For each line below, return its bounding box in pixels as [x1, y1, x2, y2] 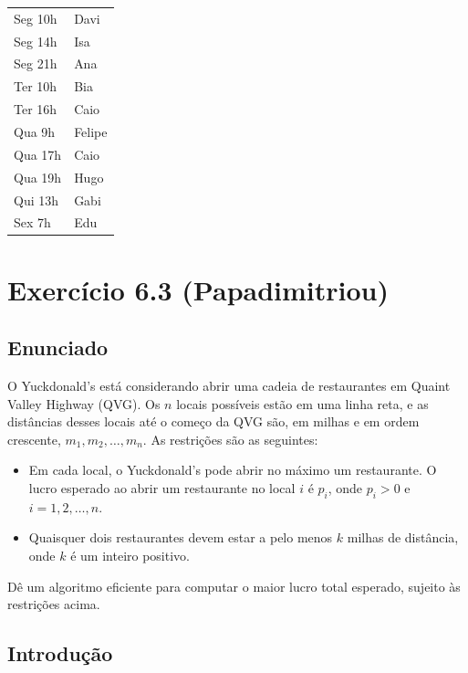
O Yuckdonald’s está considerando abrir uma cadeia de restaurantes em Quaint [7, 376, 451, 395]
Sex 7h [14, 213, 51, 232]
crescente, [7, 429, 61, 448]
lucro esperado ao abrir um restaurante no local [28, 478, 296, 497]
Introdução [7, 639, 113, 668]
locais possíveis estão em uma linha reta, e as [176, 394, 429, 413]
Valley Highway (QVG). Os [7, 394, 161, 413]
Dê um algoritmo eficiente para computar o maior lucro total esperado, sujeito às [7, 576, 461, 595]
